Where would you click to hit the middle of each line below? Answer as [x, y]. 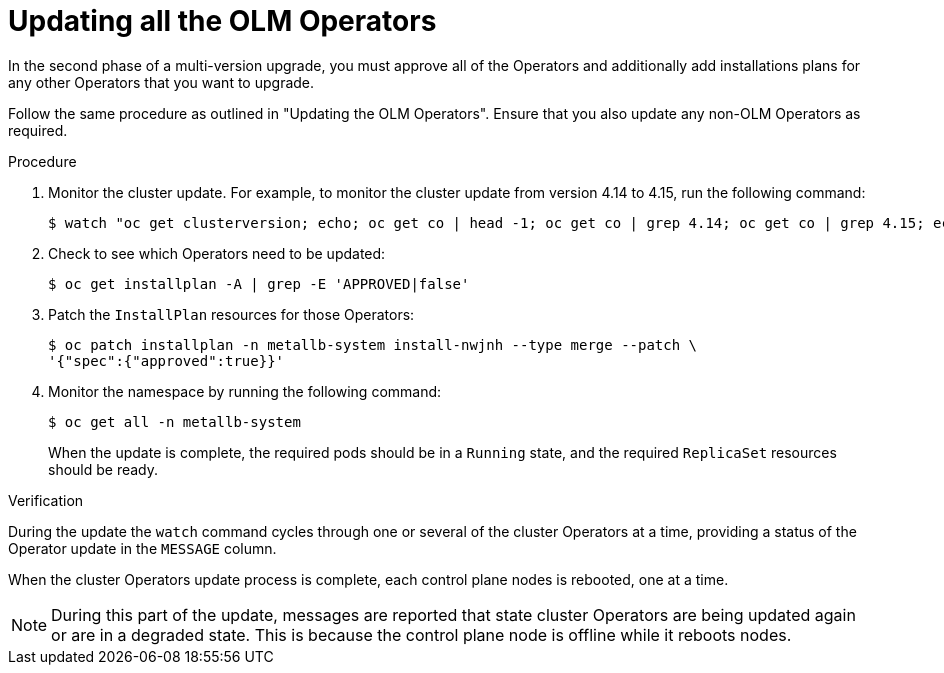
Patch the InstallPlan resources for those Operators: [231, 314]
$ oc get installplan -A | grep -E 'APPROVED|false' [259, 283]
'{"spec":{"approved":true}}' [166, 360]
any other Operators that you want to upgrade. [161, 82]
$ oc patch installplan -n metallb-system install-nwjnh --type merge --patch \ [373, 344]
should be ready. [103, 469]
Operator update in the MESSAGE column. [142, 548]
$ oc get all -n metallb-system [174, 421]
